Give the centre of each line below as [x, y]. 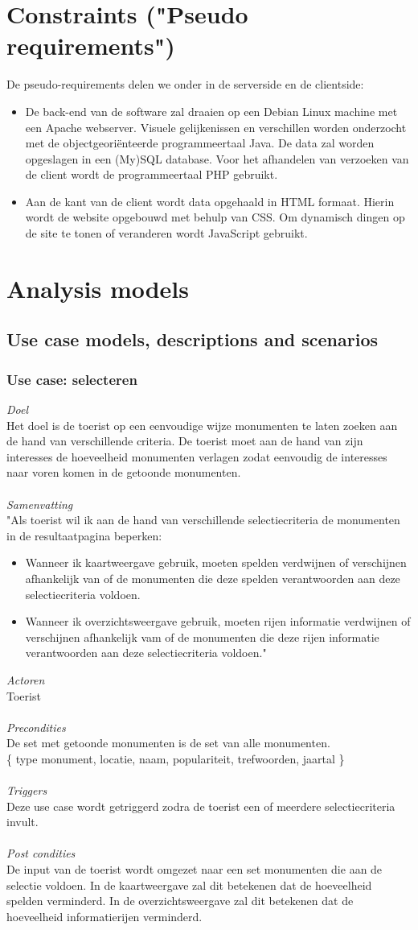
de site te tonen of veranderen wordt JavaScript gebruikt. [166, 233]
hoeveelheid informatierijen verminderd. [104, 916]
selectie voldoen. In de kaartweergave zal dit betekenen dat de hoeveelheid [189, 885]
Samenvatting [40, 504]
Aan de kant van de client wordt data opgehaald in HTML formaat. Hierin [210, 201]
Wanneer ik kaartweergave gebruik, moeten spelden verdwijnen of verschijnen [216, 562]
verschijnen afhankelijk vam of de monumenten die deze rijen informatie [202, 637]
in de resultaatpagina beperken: [84, 535]
